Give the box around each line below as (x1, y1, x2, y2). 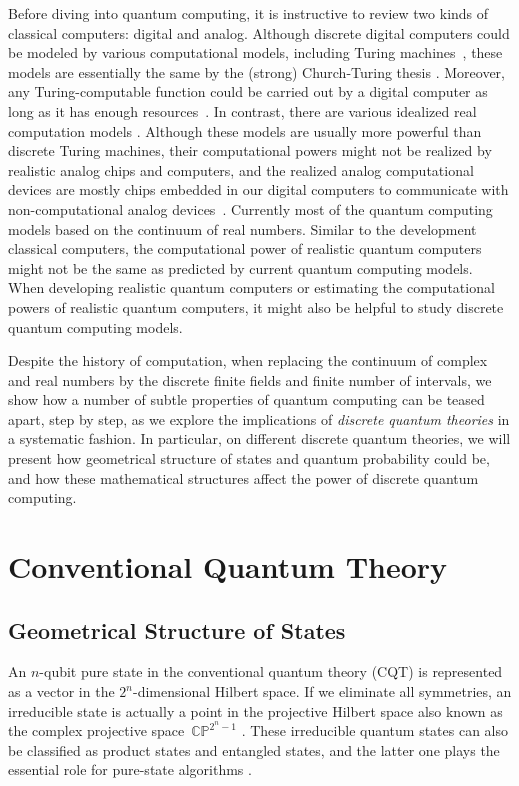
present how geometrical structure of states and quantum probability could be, (8, 448, 490, 469)
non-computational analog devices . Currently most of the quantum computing (8, 198, 493, 219)
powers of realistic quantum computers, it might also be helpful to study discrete (8, 296, 504, 317)
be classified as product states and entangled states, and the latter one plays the (8, 739, 500, 760)
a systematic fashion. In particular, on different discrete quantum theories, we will (8, 428, 511, 449)
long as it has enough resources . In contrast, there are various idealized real (8, 100, 477, 121)
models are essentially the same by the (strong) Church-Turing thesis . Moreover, (8, 61, 505, 82)
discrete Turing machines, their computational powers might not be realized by (8, 140, 492, 161)
